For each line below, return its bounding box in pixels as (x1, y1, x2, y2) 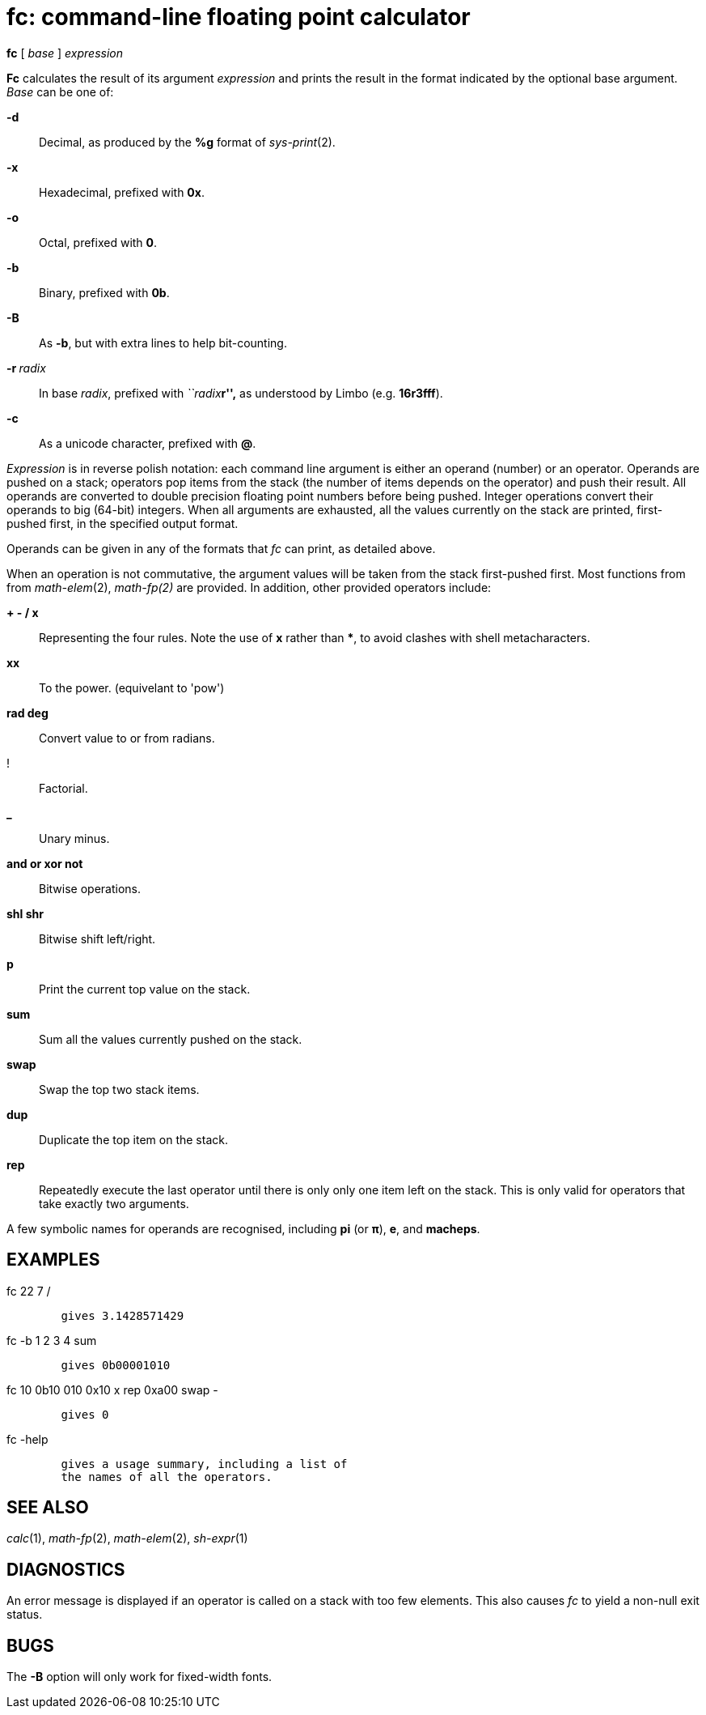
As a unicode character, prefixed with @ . (39, 436, 256, 450)
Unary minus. (39, 831, 110, 845)
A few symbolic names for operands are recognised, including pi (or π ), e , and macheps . (6, 1221, 480, 1236)
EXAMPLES (6, 1249, 100, 1270)
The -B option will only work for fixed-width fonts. (6, 1670, 273, 1684)
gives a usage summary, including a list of (61, 1457, 348, 1470)
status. (6, 1607, 43, 1622)
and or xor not (6, 856, 83, 870)
